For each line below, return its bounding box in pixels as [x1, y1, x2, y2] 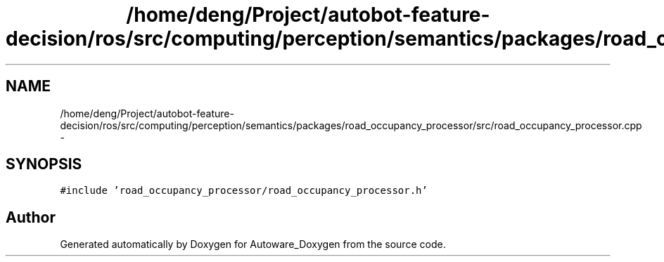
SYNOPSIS [6, 155, 82, 173]
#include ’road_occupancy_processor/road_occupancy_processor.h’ [60, 185, 428, 197]
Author [6, 208, 56, 226]
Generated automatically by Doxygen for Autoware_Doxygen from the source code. [60, 238, 446, 251]
